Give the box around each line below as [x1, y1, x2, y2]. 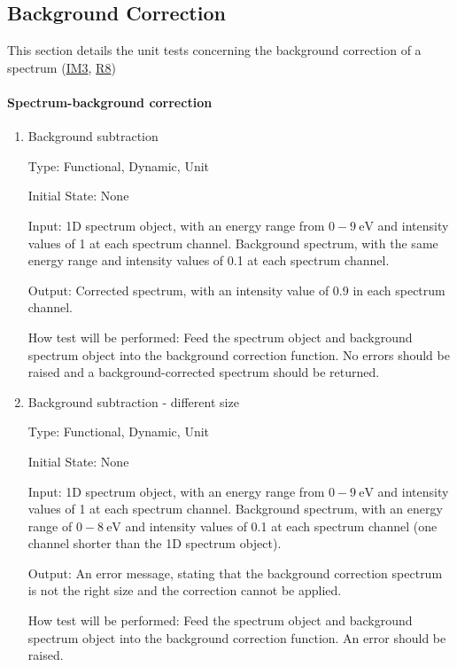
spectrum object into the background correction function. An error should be [27, 628, 446, 647]
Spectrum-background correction [7, 92, 213, 111]
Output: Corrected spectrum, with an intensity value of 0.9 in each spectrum [27, 280, 445, 299]
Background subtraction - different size [27, 392, 239, 411]
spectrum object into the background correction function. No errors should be [27, 345, 450, 364]
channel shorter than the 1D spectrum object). [27, 534, 282, 553]
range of [27, 516, 73, 535]
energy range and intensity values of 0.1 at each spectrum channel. [27, 251, 390, 270]
